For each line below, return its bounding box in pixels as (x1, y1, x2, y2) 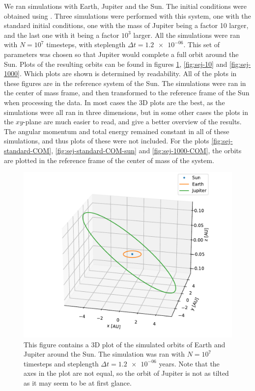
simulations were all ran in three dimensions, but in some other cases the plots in (4, 107, 248, 117)
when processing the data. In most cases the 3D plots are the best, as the (4, 97, 225, 107)
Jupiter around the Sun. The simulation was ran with (24, 349, 185, 359)
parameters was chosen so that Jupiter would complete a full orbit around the (4, 49, 239, 59)
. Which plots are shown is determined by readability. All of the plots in (19, 68, 237, 79)
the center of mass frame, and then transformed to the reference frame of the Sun (4, 87, 250, 98)
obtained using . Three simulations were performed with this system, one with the (4, 10, 251, 21)
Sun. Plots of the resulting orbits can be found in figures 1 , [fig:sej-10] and (4, 58, 227, 69)
